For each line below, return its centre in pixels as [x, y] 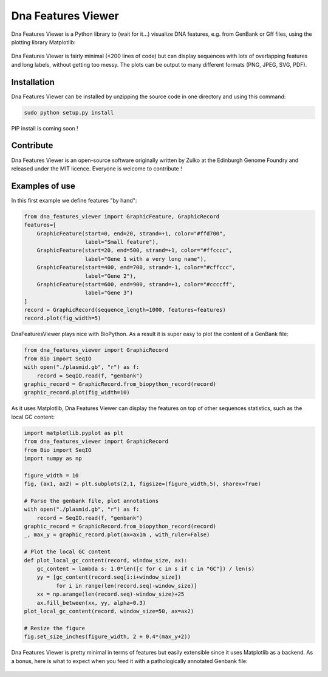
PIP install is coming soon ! [45, 128]
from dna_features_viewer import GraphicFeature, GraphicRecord [122, 216]
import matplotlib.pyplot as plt [74, 433]
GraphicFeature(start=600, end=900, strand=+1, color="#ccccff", [136, 284]
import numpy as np [53, 458]
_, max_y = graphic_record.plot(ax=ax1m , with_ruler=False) [117, 535]
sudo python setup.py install [69, 113]
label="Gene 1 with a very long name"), [146, 259]
